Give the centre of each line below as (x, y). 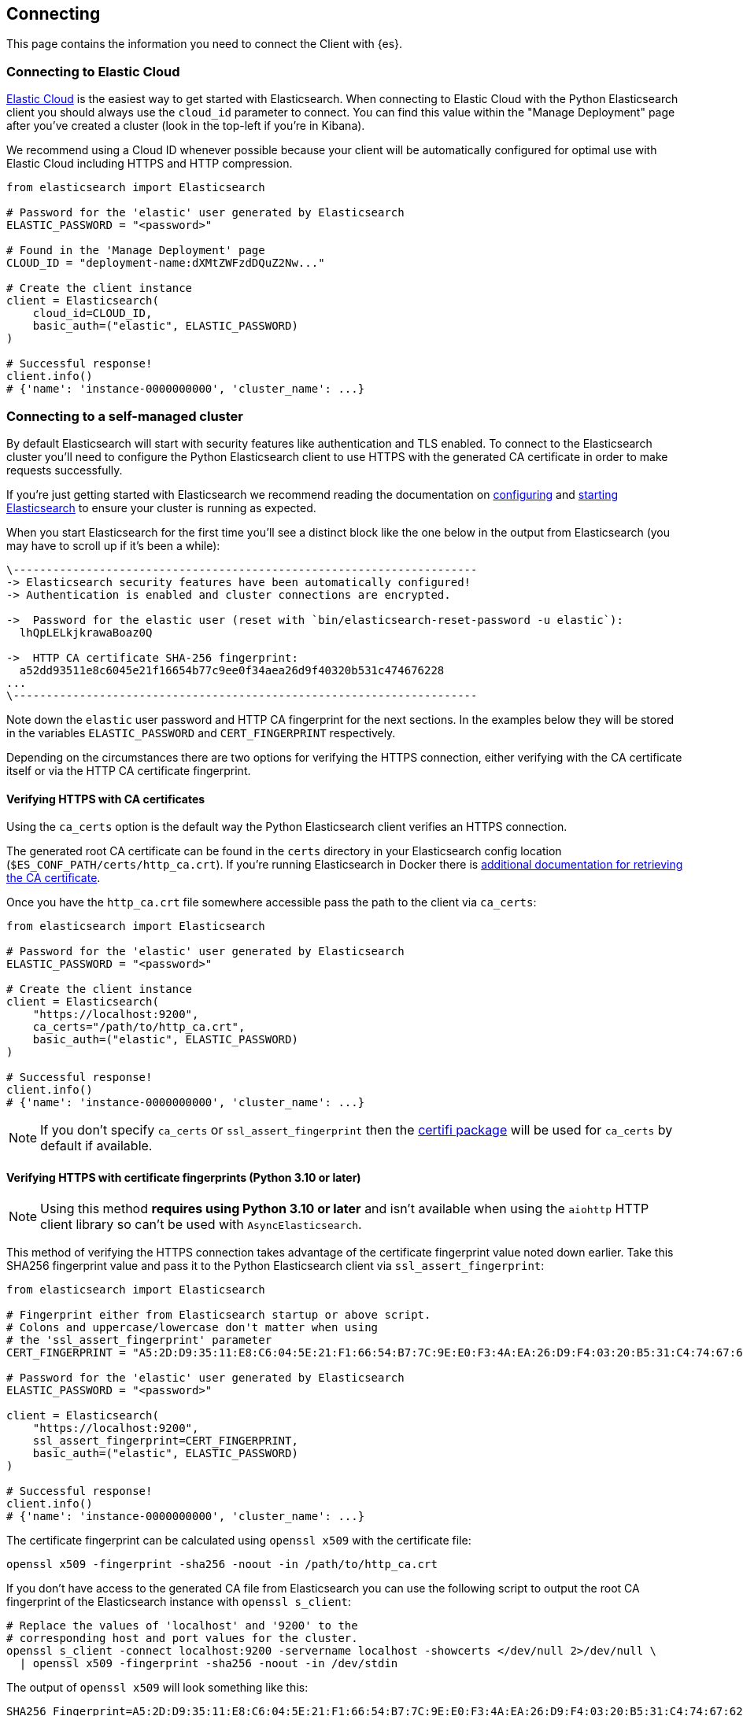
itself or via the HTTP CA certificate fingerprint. (129, 770)
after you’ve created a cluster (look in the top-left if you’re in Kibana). (186, 126)
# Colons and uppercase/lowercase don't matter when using (192, 1328)
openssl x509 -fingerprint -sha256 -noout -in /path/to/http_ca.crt (222, 1565)
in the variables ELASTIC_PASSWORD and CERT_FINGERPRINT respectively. (201, 733)
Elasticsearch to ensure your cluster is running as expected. (161, 507)
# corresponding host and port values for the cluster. (182, 1639)
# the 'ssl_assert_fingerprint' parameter (139, 1340)
